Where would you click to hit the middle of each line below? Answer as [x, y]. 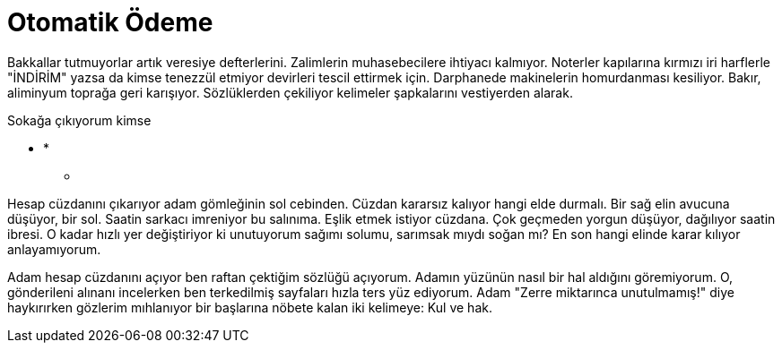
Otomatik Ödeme [110, 22]
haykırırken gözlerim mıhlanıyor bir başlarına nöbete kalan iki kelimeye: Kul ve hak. [250, 307]
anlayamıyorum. [54, 249]
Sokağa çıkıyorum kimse [79, 120]
